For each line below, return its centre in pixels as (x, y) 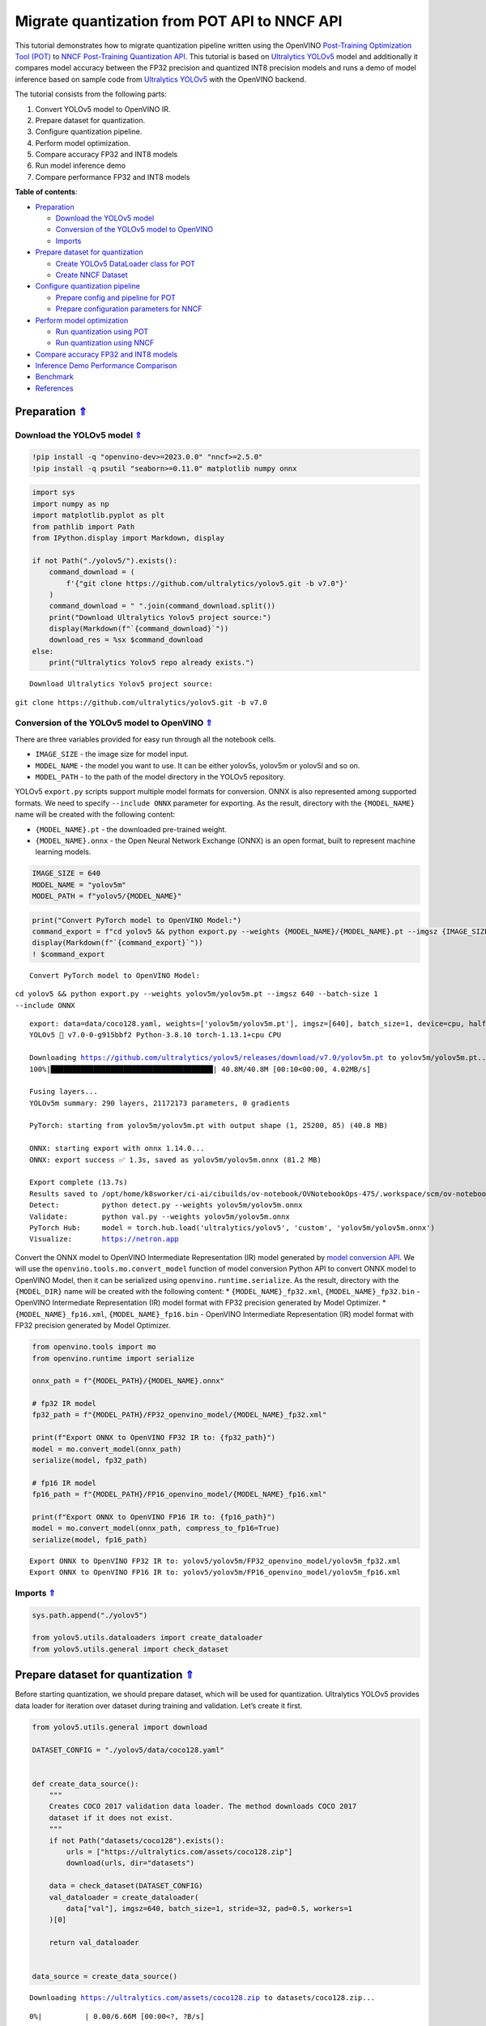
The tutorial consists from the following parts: (91, 94)
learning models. (63, 852)
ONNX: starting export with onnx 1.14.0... (117, 1148)
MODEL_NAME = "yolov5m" (79, 885)
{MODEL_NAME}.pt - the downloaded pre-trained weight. (131, 829)
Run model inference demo (80, 165)
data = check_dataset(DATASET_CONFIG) (126, 1886)
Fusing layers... (64, 1092)
